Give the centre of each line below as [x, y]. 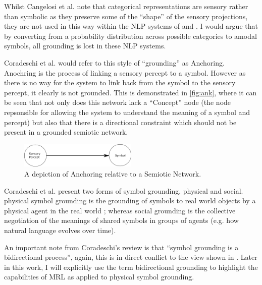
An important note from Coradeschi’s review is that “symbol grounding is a [121, 247]
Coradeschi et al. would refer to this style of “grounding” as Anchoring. [114, 62]
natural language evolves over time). [60, 230]
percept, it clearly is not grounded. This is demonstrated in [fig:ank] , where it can [130, 92]
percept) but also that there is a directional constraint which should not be [120, 122]
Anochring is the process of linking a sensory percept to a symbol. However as [125, 72]
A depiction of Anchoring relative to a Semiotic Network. [113, 174]
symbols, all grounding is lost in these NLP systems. [85, 46]
